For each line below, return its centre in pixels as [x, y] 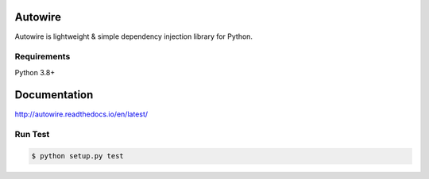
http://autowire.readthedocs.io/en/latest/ [81, 114]
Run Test [32, 135]
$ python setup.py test [78, 156]
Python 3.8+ [35, 72]
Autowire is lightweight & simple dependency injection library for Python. [134, 36]
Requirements [43, 57]
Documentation [54, 95]
